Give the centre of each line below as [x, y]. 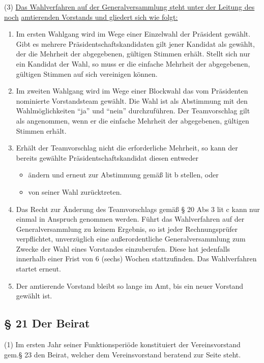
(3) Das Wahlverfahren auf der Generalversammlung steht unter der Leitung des [129, 7]
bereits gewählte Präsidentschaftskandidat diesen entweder [107, 157]
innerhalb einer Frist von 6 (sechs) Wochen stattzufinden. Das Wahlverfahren [136, 259]
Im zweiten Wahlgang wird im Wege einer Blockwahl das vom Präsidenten [132, 91]
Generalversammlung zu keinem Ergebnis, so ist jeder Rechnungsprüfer [127, 229]
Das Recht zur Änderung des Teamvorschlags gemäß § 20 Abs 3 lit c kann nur [138, 209]
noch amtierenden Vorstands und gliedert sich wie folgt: [91, 17]
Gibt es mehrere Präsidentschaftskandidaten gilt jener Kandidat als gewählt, [135, 43]
